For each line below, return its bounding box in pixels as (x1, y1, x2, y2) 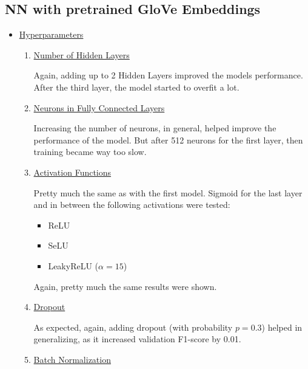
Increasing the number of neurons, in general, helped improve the (33, 122, 276, 134)
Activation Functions (33, 165, 112, 178)
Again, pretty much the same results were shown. (33, 280, 217, 292)
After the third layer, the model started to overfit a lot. (33, 80, 239, 93)
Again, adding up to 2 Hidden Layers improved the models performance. (33, 69, 303, 81)
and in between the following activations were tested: (33, 198, 230, 211)
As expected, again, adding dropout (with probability (33, 320, 233, 333)
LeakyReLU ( (48, 259, 99, 272)
